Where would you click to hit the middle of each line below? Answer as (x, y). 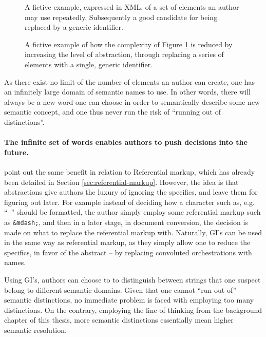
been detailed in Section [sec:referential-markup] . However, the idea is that (121, 182)
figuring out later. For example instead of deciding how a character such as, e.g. (129, 202)
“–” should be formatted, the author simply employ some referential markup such (132, 212)
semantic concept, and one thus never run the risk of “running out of (112, 112)
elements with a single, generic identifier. (89, 64)
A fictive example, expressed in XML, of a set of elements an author (132, 7)
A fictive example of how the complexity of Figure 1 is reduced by (129, 44)
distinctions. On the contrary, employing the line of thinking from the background (133, 310)
